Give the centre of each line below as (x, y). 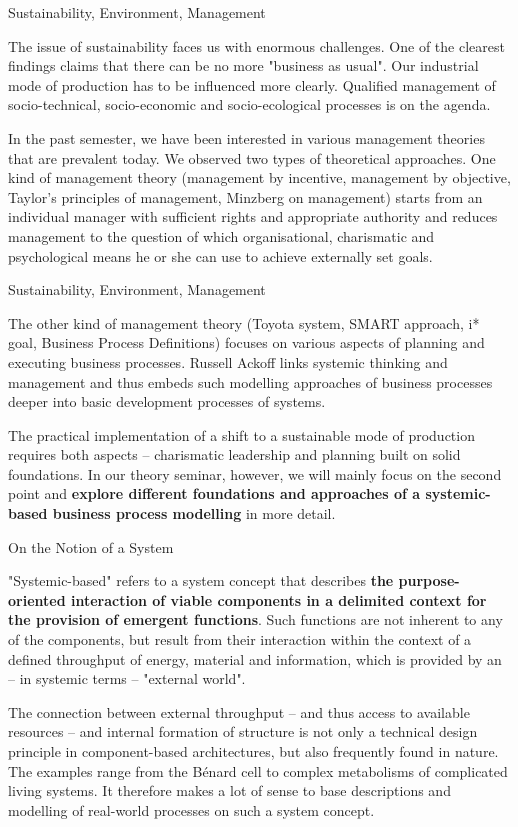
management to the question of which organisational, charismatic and (221, 235)
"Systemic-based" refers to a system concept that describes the (201, 580)
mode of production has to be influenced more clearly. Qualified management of (252, 84)
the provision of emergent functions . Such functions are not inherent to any (255, 619)
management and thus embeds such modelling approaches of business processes (250, 381)
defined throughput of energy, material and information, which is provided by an (255, 658)
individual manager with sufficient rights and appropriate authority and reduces (253, 216)
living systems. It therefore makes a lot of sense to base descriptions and (229, 790)
